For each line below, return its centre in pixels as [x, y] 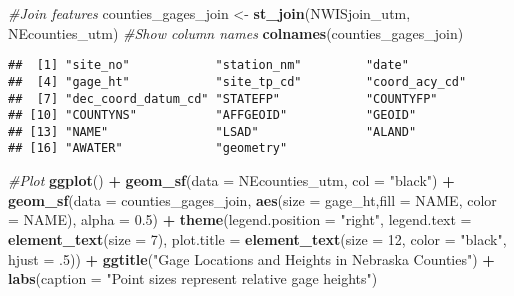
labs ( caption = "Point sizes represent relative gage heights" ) [193, 278]
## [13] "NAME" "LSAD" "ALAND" [212, 131]
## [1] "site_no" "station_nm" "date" [208, 65]
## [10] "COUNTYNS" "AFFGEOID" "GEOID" [212, 115]
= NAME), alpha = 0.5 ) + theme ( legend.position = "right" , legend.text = [240, 219]
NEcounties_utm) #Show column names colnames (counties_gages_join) [236, 32]
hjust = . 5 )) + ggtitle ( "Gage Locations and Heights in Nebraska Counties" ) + [251, 258]
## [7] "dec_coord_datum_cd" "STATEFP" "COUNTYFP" [223, 98]
